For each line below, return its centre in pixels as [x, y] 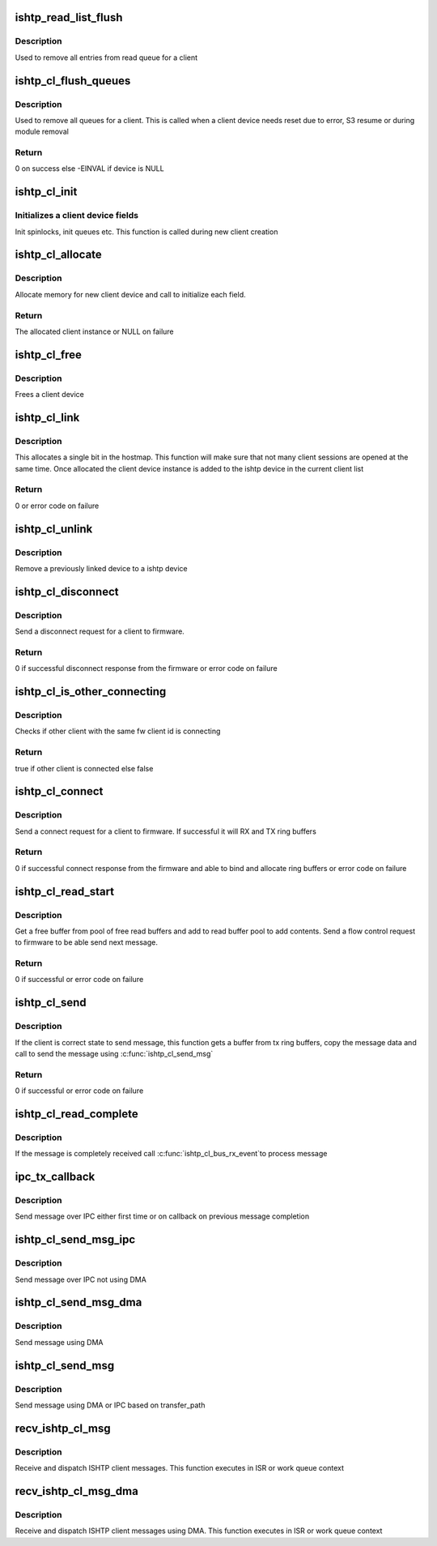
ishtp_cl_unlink [54, 529]
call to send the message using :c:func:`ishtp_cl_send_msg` [114, 1054]
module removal [42, 132]
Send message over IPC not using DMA [81, 1279]
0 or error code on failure [57, 506]
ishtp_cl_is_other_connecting [91, 692]
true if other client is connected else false [84, 768]
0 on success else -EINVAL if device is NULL [90, 169]
